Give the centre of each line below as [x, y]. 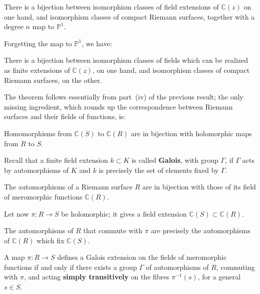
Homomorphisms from [38, 133]
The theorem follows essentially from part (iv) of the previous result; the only [124, 97]
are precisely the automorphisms [201, 230]
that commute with [113, 230]
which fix [51, 240]
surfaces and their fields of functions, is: [65, 116]
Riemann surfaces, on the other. [53, 80]
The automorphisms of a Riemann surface [68, 187]
